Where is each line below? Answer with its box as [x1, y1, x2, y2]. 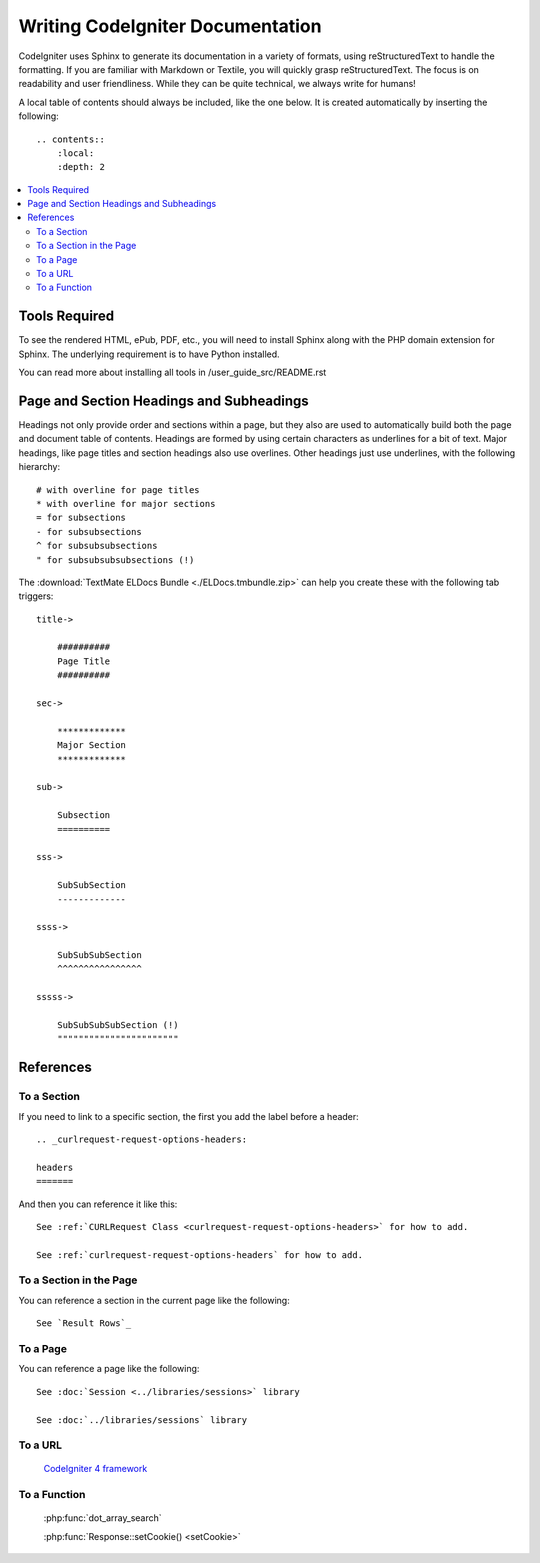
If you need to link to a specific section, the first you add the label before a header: [18, 1110, 359, 1122]
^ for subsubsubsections [36, 540, 158, 552]
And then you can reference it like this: [18, 1198, 178, 1210]
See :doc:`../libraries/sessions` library [36, 1414, 248, 1425]
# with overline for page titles [36, 484, 200, 495]
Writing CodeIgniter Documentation [18, 15, 322, 37]
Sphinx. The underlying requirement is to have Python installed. [18, 348, 280, 360]
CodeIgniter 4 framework [43, 1463, 148, 1475]
